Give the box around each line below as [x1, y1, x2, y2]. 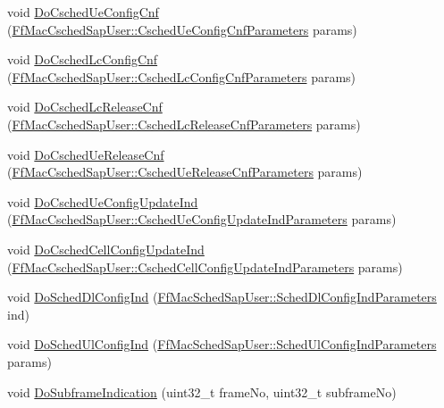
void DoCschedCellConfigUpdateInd [7, 239, 205, 258]
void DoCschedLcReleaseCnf [7, 97, 163, 116]
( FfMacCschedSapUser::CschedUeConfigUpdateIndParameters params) [7, 210, 397, 229]
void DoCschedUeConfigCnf [7, 3, 159, 21]
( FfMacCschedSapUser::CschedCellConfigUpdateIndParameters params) [7, 257, 403, 276]
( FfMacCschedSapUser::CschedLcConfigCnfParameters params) [7, 67, 356, 86]
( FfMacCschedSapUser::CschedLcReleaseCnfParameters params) [7, 114, 361, 133]
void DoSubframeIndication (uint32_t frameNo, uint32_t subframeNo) [7, 382, 397, 401]
